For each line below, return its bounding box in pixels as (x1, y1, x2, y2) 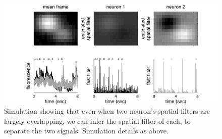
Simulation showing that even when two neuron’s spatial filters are (4, 106, 210, 116)
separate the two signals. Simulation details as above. (4, 125, 169, 136)
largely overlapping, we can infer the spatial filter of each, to (4, 115, 191, 126)
